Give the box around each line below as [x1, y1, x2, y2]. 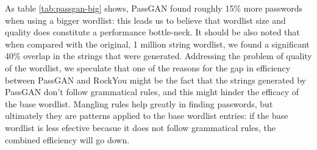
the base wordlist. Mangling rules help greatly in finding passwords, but [5, 97, 273, 110]
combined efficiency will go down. [5, 133, 130, 146]
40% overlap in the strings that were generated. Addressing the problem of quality [5, 49, 312, 62]
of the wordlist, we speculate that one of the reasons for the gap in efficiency [5, 61, 291, 74]
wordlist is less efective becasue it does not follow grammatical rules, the [5, 121, 276, 134]
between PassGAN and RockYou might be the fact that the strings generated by [5, 73, 306, 86]
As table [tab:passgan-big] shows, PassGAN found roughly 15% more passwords [5, 2, 303, 14]
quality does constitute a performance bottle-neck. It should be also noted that [5, 26, 300, 38]
